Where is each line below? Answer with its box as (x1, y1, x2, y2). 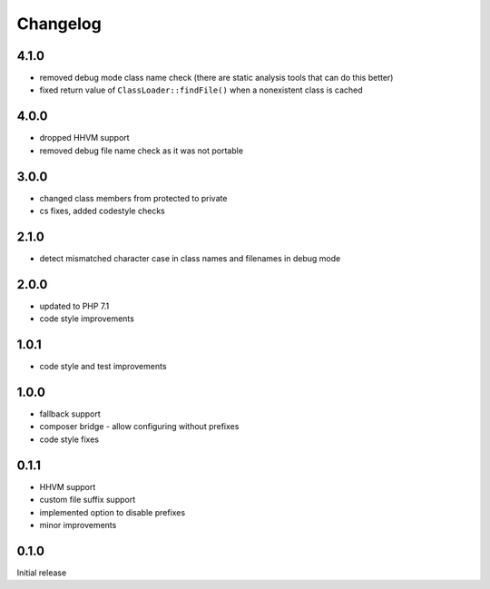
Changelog (16, 14, 102, 34)
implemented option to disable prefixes (39, 506, 186, 517)
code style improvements (39, 313, 135, 324)
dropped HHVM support (39, 133, 131, 143)
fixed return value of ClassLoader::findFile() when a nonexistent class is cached (39, 84, 363, 95)
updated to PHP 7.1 (39, 300, 110, 311)
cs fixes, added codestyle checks (39, 205, 165, 217)
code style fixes (39, 434, 100, 445)
